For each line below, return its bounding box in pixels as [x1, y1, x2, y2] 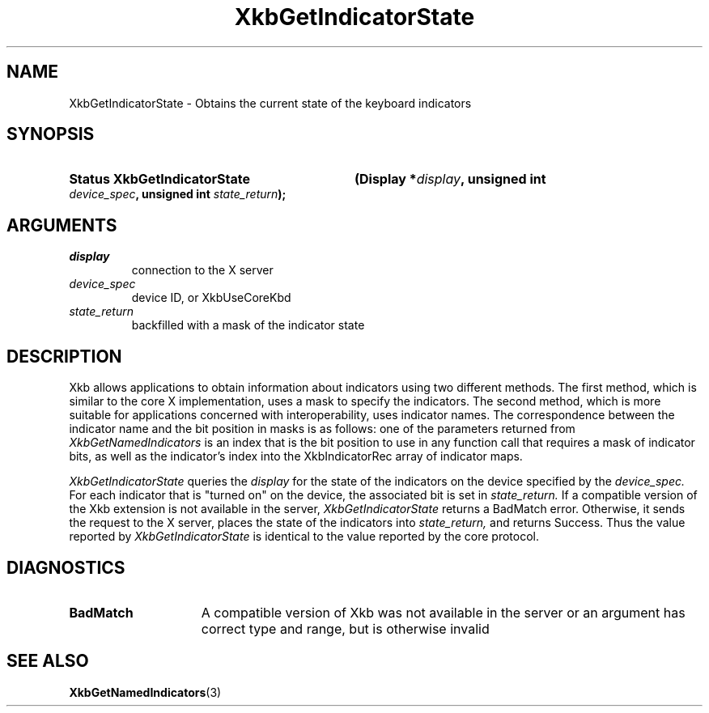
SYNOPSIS [6, 124, 95, 145]
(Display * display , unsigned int [354, 171, 546, 188]
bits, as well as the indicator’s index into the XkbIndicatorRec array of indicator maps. [69, 449, 523, 464]
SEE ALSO [6, 651, 89, 672]
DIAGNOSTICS [6, 557, 125, 578]
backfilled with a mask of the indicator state [131, 318, 365, 333]
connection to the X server [131, 263, 274, 278]
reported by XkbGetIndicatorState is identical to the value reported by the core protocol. [69, 529, 540, 544]
